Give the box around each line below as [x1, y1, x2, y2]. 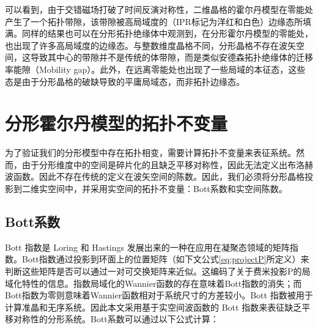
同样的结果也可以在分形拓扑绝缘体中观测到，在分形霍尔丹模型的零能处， [21, 27, 313, 40]
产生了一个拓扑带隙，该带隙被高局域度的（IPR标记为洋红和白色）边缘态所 [5, 15, 303, 28]
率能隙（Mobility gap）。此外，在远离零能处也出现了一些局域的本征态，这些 [5, 62, 306, 75]
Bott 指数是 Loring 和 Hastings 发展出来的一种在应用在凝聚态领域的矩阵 [5, 240, 290, 253]
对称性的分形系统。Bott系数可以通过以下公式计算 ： [13, 312, 219, 325]
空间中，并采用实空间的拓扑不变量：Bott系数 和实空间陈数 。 [47, 182, 287, 195]
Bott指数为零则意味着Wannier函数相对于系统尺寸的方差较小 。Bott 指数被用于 [5, 289, 313, 301]
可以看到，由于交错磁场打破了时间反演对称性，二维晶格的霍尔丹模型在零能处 [5, 3, 313, 15]
